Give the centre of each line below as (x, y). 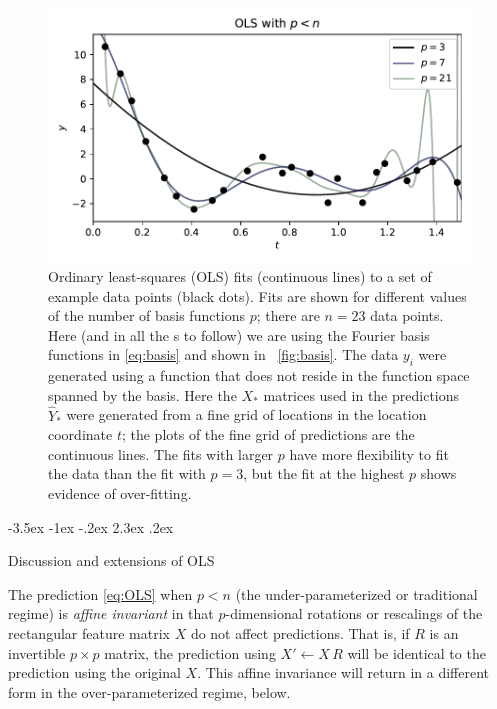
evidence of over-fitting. (120, 492)
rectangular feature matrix (89, 632)
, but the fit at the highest (324, 473)
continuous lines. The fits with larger (161, 453)
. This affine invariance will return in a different (343, 672)
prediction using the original (94, 672)
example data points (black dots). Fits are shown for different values (257, 295)
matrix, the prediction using (190, 652)
